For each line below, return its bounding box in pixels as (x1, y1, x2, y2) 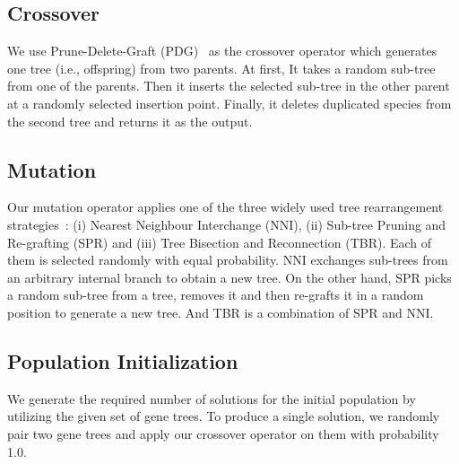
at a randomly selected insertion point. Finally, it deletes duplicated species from (7, 93, 452, 112)
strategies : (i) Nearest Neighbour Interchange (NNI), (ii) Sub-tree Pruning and (7, 214, 446, 233)
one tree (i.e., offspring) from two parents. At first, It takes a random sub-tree (7, 58, 436, 77)
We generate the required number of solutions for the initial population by (7, 389, 416, 407)
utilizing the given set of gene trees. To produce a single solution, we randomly (7, 407, 440, 425)
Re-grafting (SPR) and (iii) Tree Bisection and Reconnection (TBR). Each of (7, 232, 432, 251)
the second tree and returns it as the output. (7, 111, 253, 130)
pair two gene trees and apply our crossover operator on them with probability (7, 424, 439, 442)
